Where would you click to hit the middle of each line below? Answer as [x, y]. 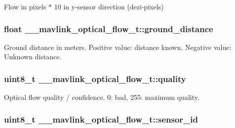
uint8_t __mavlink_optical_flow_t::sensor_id [101, 119]
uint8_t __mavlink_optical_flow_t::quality [95, 78]
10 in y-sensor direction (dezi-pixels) [109, 6]
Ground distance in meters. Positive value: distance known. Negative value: [118, 47]
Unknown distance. [33, 57]
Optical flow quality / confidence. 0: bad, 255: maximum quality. [102, 97]
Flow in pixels [25, 6]
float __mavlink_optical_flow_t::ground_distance [109, 28]
